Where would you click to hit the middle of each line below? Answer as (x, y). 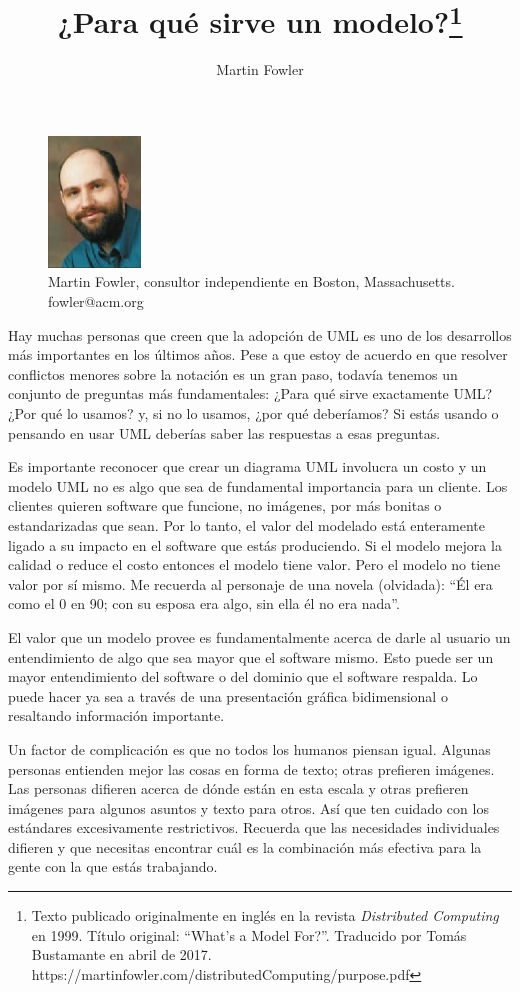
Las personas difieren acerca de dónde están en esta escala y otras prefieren (238, 788)
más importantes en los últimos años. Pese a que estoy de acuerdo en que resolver (258, 354)
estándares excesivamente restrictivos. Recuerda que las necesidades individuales (254, 827)
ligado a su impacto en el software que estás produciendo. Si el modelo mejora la (255, 544)
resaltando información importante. (116, 715)
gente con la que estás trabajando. (113, 866)
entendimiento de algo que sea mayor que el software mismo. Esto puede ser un (251, 656)
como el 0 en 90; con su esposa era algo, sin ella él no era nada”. (204, 603)
